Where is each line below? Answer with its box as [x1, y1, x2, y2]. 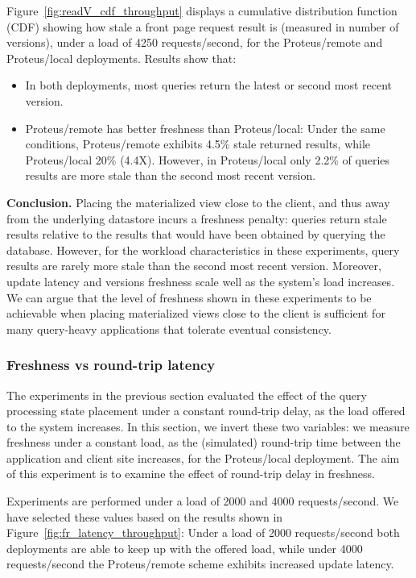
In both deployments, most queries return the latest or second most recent [25, 77, 393, 94]
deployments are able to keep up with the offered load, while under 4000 [6, 539, 363, 556]
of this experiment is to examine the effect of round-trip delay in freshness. [6, 465, 375, 482]
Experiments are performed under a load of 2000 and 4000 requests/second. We [6, 493, 399, 509]
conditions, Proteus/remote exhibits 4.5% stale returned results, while [25, 135, 371, 152]
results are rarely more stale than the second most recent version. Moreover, [6, 257, 381, 274]
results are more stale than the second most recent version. [25, 167, 316, 184]
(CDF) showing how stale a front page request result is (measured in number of [6, 18, 399, 35]
